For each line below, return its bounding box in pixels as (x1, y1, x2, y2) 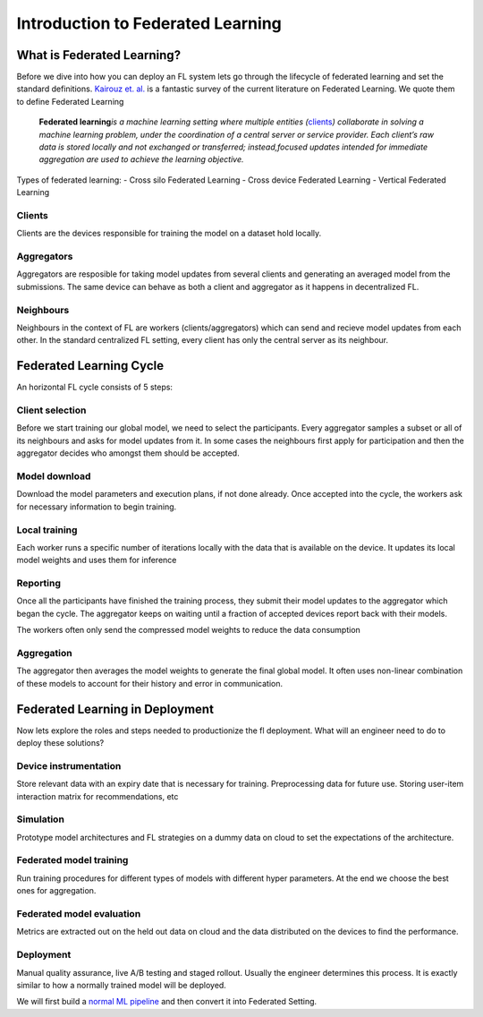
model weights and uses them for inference (16, 555, 177, 566)
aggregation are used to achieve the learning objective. (38, 154, 244, 165)
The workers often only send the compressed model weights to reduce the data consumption (16, 625, 361, 636)
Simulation (16, 813, 64, 825)
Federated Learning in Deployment (16, 701, 215, 716)
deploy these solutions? (16, 738, 105, 748)
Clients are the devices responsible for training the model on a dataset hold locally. (16, 228, 322, 239)
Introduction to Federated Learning (16, 13, 282, 33)
